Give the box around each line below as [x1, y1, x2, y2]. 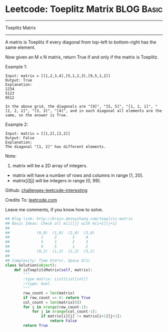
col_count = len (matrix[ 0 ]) [23, 300, 81, 305]
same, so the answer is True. [5, 112, 68, 118]
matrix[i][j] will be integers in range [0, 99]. [12, 177, 101, 183]
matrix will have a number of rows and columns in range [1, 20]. [12, 172, 143, 178]
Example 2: [5, 121, 28, 127]
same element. [5, 44, 36, 50]
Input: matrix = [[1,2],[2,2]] [5, 131, 70, 136]
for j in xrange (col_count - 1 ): [31, 309, 97, 314]
